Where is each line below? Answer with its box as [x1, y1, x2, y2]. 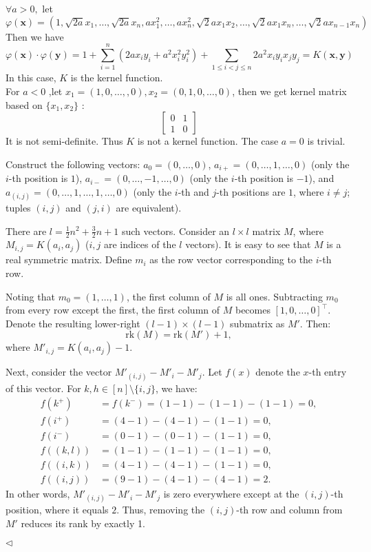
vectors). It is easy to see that [185, 237, 311, 252]
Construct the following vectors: [6, 156, 140, 171]
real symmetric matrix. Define [6, 252, 132, 267]
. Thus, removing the [116, 502, 205, 517]
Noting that [6, 289, 55, 303]
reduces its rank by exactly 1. [21, 516, 145, 531]
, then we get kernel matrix [232, 83, 347, 98]
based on [6, 97, 43, 112]
